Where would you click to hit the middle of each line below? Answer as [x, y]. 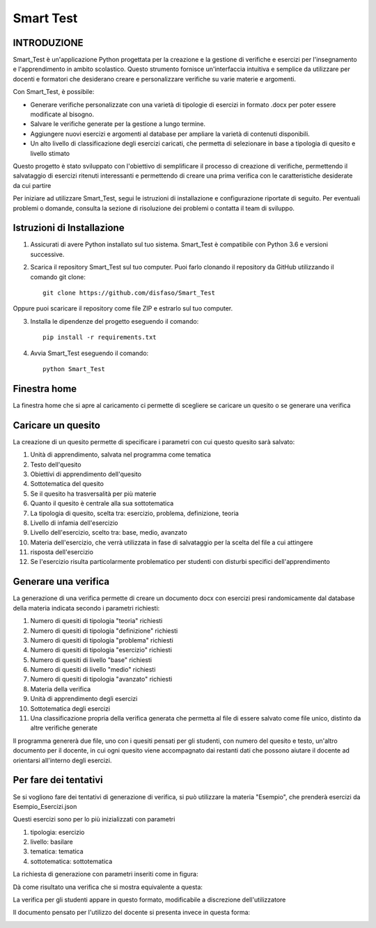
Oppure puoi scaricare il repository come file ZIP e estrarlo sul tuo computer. [123, 308]
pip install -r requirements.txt [100, 337]
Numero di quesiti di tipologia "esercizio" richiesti [101, 650]
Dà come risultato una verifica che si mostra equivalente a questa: [108, 887]
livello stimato [50, 153]
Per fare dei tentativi [58, 780]
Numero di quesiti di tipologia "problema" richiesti [102, 640]
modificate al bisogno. [62, 114]
